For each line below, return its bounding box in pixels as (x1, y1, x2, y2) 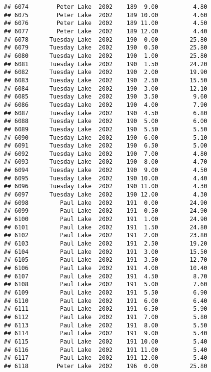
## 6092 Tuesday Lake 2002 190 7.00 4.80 (4, 150, 208, 157)
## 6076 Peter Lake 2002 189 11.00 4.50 (4, 20, 208, 27)
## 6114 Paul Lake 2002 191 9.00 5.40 (4, 330, 208, 337)
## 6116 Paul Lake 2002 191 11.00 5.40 (4, 346, 208, 353)
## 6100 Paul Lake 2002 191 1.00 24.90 (4, 216, 208, 223)
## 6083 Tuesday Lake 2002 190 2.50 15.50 (4, 76, 208, 84)
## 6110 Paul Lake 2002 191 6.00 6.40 (4, 297, 208, 304)
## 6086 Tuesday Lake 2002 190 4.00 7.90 (4, 101, 208, 108)
